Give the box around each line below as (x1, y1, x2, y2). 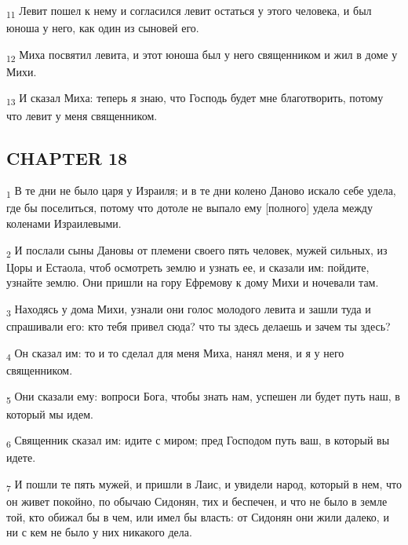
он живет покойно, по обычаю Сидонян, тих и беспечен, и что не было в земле (6, 492, 388, 509)
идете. (6, 449, 36, 466)
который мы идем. (6, 405, 93, 422)
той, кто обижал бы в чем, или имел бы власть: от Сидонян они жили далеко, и (6, 508, 389, 525)
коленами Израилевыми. (6, 215, 122, 232)
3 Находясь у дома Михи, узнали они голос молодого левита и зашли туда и (6, 300, 371, 319)
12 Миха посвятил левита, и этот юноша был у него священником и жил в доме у (6, 46, 398, 64)
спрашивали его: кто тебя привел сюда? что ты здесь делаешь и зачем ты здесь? (6, 318, 391, 335)
